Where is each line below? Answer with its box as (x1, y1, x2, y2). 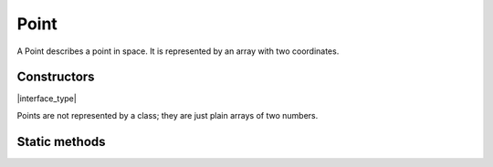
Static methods (16, 133, 106, 150)
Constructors (16, 69, 95, 85)
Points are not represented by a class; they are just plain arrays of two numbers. (16, 110, 319, 120)
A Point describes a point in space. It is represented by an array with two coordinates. (16, 46, 340, 57)
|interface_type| (16, 93, 77, 104)
